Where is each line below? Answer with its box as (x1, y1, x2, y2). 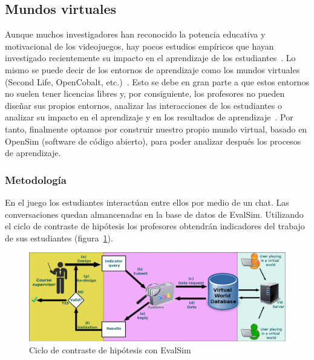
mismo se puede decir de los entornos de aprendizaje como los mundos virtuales (5, 63, 300, 76)
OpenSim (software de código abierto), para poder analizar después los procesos (5, 134, 301, 147)
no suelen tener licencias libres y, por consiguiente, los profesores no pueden (5, 87, 285, 100)
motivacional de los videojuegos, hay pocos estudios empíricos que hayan (5, 39, 274, 52)
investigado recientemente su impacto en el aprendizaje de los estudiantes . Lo (5, 51, 296, 64)
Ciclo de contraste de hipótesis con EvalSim (29, 343, 191, 356)
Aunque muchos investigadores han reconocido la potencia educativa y (5, 28, 266, 41)
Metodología (5, 172, 67, 187)
